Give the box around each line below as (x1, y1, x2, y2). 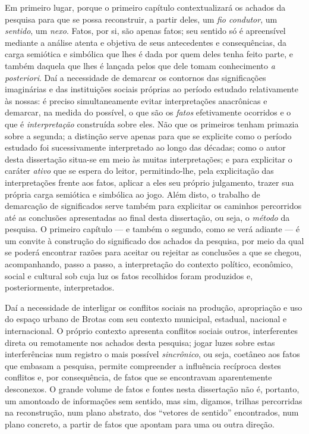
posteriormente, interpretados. (5, 281, 115, 294)
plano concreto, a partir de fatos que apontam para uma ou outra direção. (5, 417, 275, 430)
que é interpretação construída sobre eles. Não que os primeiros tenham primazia (5, 117, 299, 130)
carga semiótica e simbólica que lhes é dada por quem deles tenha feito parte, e (5, 48, 293, 60)
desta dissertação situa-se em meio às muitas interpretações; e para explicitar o (5, 152, 292, 165)
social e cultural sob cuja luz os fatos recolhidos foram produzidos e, (5, 269, 253, 282)
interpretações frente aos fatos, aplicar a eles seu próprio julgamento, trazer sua (5, 176, 294, 188)
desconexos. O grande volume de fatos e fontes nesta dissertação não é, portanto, (5, 383, 299, 395)
